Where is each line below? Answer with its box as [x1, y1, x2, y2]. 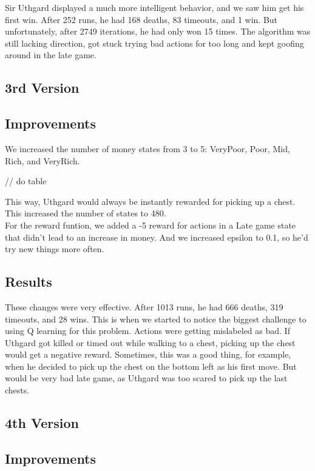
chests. [5, 384, 30, 396]
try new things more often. [5, 242, 104, 255]
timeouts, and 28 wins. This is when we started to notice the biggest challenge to [5, 312, 307, 325]
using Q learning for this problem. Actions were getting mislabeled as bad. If [5, 324, 290, 337]
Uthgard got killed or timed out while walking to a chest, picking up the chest [5, 336, 296, 349]
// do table [5, 175, 47, 187]
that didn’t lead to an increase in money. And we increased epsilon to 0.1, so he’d [5, 230, 308, 243]
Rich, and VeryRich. [5, 154, 80, 167]
